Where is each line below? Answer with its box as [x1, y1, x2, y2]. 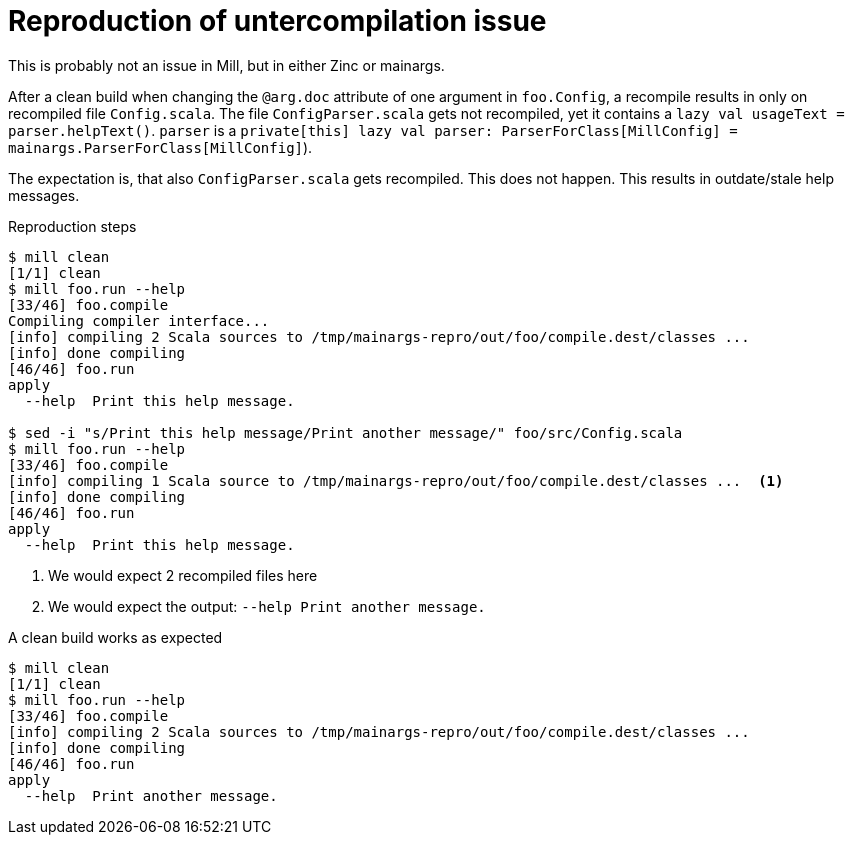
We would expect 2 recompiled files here [48, 566, 318, 584]
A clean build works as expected [8, 628, 223, 646]
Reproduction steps [8, 217, 137, 235]
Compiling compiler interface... [8, 312, 270, 329]
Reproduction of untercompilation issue [8, 4, 547, 38]
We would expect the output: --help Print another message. [48, 597, 486, 615]
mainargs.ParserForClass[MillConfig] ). [8, 138, 313, 156]
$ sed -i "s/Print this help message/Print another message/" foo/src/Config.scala [8, 424, 683, 441]
